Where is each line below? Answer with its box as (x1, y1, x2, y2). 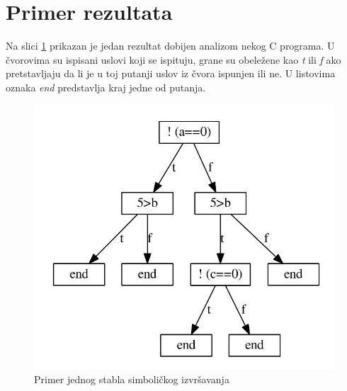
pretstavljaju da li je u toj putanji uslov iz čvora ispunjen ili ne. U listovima (6, 66, 336, 81)
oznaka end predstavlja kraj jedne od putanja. (6, 79, 206, 94)
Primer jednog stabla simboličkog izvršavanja (34, 372, 229, 387)
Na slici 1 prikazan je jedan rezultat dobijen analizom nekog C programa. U (6, 38, 335, 53)
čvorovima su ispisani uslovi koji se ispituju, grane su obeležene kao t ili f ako (6, 52, 341, 67)
